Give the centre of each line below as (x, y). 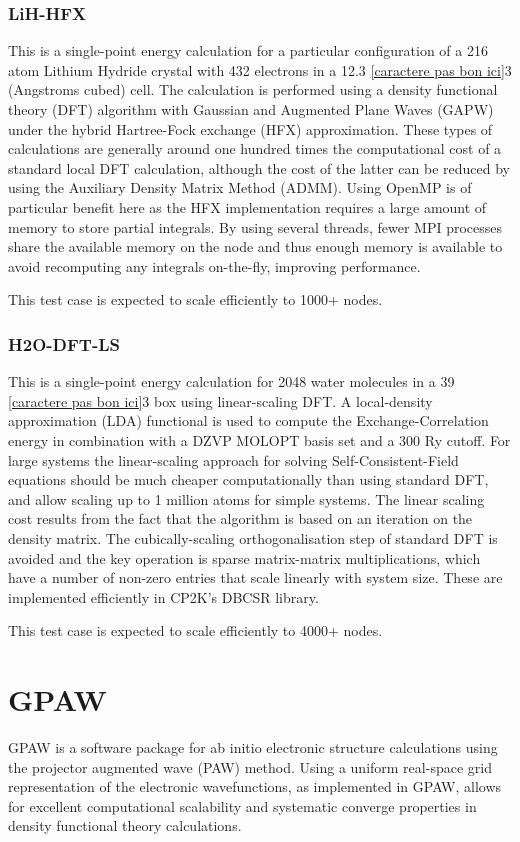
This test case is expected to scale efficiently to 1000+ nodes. (195, 299)
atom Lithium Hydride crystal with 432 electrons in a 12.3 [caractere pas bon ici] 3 (260, 69)
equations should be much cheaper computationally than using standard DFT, (248, 479)
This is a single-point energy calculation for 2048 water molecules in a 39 (231, 381)
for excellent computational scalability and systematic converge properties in (242, 805)
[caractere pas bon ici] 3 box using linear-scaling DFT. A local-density (220, 400)
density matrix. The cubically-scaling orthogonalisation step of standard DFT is (253, 537)
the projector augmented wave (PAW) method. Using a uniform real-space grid (250, 766)
